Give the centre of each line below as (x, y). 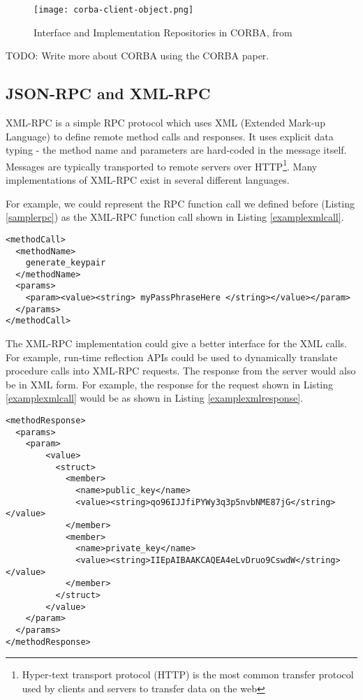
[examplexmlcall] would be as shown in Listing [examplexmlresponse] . (155, 398)
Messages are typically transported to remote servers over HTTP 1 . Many (162, 165)
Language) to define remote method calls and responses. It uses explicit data (170, 136)
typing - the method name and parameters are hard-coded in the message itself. (176, 150)
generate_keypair (66, 263)
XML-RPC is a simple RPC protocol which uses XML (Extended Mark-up (165, 123)
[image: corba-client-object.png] (114, 10)
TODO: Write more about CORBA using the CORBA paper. (138, 56)
